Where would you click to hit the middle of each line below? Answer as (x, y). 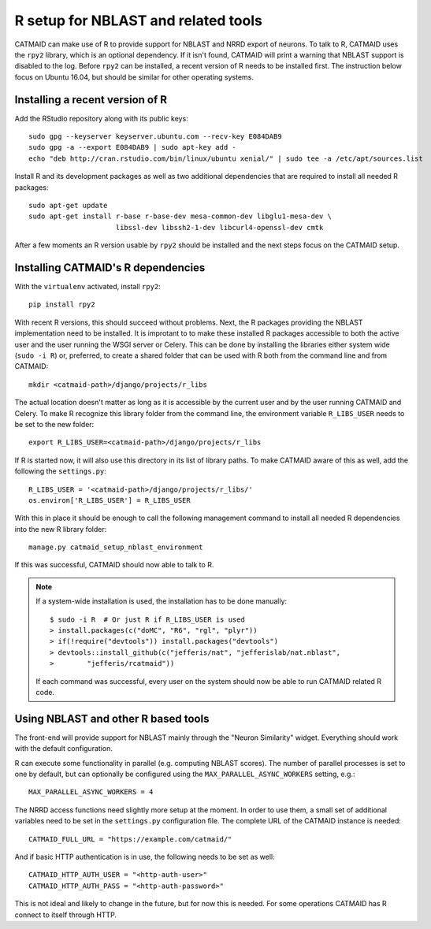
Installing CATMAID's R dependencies (110, 268)
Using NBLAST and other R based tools (112, 718)
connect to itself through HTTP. (66, 915)
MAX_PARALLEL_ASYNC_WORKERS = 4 (91, 792)
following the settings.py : (60, 471)
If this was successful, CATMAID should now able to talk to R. (114, 565)
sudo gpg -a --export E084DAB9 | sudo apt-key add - (132, 147)
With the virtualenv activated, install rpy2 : (87, 287)
